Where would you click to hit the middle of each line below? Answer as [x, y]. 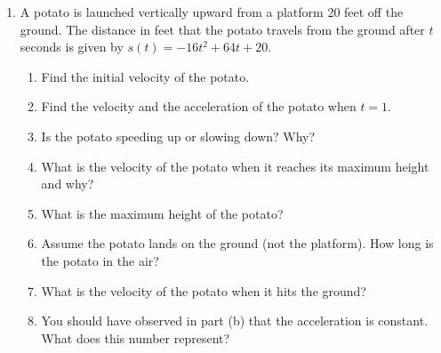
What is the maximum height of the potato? [162, 213]
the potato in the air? [100, 260]
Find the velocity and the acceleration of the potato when [199, 106]
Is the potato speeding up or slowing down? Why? [178, 136]
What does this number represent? [136, 337]
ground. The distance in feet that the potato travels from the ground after [222, 29]
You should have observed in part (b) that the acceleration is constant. [235, 321]
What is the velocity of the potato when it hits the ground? [204, 290]
